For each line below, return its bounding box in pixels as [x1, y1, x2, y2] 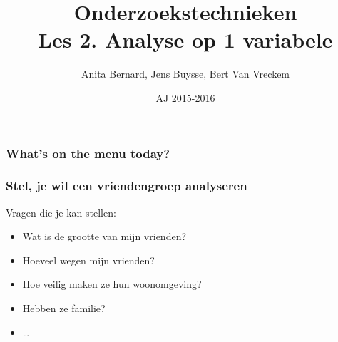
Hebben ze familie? [22, 301, 106, 316]
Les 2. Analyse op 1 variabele [38, 25, 333, 54]
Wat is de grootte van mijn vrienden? [22, 229, 187, 244]
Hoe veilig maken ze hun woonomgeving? [22, 276, 202, 291]
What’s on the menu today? [6, 144, 170, 162]
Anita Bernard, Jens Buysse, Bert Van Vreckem [81, 66, 290, 81]
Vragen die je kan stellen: [6, 204, 116, 219]
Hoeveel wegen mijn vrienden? [22, 252, 155, 267]
